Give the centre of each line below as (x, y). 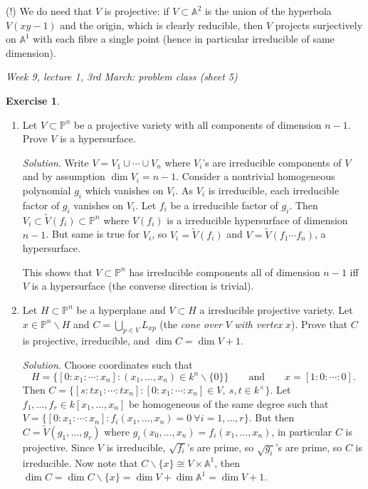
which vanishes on (124, 190)
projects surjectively (319, 25)
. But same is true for (93, 234)
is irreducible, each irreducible (274, 190)
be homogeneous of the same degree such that (228, 403)
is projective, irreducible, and (86, 341)
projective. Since (58, 447)
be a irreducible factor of (224, 205)
